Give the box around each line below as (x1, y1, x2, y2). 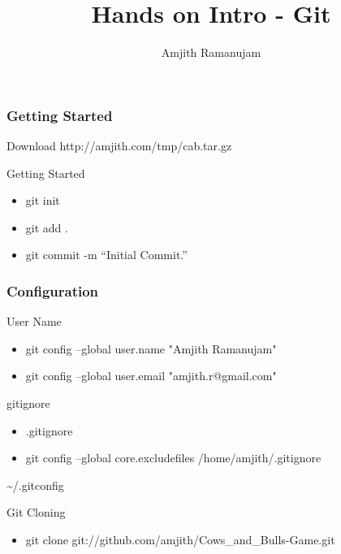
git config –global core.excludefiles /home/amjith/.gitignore (25, 449, 322, 466)
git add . (25, 219, 68, 236)
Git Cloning (6, 504, 66, 521)
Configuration (6, 280, 99, 301)
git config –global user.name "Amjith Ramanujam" (25, 340, 277, 357)
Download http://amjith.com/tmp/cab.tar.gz (6, 137, 232, 154)
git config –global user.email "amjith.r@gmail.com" (25, 367, 277, 384)
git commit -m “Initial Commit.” (25, 246, 188, 263)
